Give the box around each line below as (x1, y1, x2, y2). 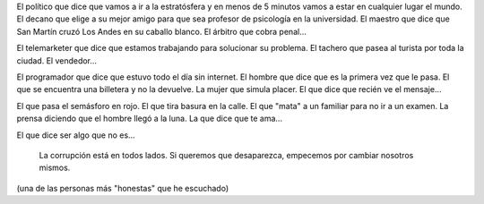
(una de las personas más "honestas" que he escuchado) (16, 183, 229, 193)
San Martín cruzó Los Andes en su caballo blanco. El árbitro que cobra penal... (16, 26, 307, 37)
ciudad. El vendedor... (16, 55, 98, 66)
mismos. (39, 162, 71, 174)
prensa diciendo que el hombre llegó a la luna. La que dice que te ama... (16, 113, 282, 124)
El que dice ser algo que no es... (16, 130, 135, 140)
